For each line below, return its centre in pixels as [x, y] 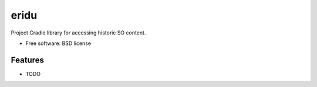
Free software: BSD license [58, 43]
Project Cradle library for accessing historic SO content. [78, 33]
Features [27, 60]
